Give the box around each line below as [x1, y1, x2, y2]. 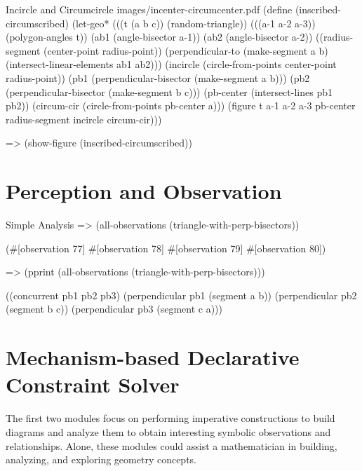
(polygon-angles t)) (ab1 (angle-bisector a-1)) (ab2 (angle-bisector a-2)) [6, 29, 313, 44]
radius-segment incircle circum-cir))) [6, 111, 162, 126]
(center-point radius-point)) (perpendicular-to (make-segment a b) [43, 43, 328, 57]
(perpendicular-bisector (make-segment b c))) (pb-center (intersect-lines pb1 [6, 84, 333, 99]
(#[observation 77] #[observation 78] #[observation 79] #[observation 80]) [6, 240, 326, 255]
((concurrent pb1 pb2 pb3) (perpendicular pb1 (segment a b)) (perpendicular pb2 [6, 287, 357, 302]
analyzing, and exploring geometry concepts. [6, 452, 197, 467]
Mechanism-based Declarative [6, 343, 300, 371]
